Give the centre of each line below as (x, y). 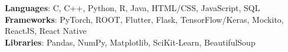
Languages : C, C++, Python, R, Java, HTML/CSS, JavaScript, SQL (132, 8)
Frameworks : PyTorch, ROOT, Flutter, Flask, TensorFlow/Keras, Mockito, (144, 19)
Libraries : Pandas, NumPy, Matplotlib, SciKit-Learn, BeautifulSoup (130, 42)
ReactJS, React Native (46, 31)
